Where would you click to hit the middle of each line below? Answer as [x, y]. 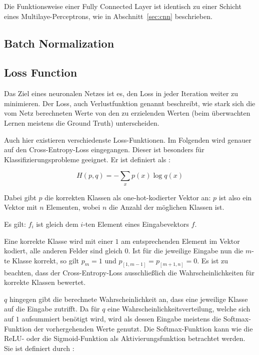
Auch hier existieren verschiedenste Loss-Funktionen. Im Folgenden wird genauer [128, 139]
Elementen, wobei [73, 207]
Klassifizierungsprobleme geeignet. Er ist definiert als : [87, 159]
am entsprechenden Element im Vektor [180, 241]
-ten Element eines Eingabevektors [136, 224]
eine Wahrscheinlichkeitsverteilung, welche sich [179, 309]
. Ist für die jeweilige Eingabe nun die [186, 251]
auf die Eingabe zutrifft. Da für [52, 309]
